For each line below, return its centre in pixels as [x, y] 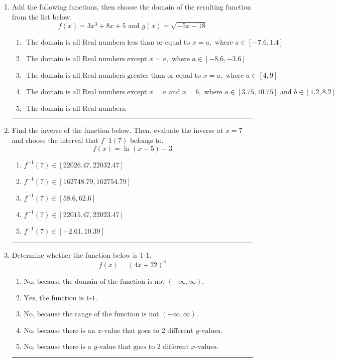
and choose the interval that [55, 140]
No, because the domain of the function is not [94, 282]
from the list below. [42, 16]
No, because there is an [60, 331]
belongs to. [147, 140]
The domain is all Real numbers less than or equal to [108, 43]
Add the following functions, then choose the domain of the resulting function [131, 7]
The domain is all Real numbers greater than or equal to [114, 76]
